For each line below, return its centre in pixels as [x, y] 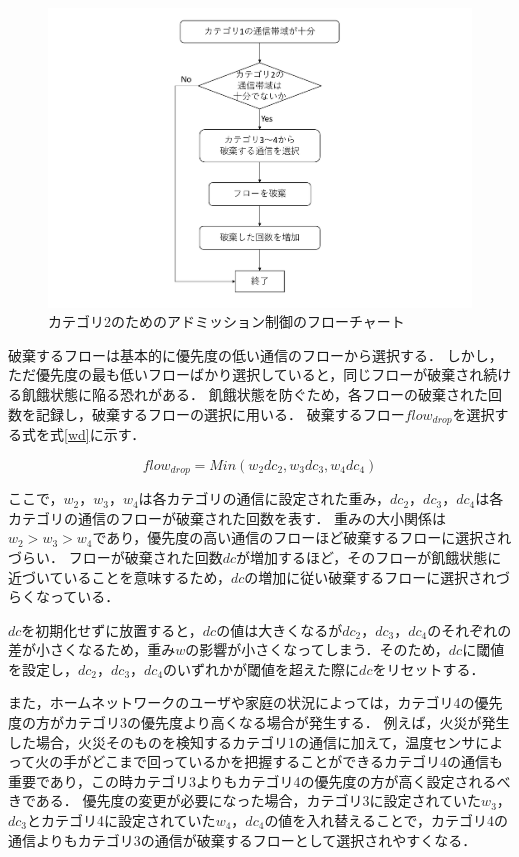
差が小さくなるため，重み [92, 649]
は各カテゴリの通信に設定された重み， [264, 498]
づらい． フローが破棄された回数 [115, 556]
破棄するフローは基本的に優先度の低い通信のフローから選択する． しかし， [255, 354]
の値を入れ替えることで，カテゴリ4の [386, 820]
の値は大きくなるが [279, 629]
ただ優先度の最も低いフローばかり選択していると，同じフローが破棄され [246, 374]
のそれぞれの [469, 629]
